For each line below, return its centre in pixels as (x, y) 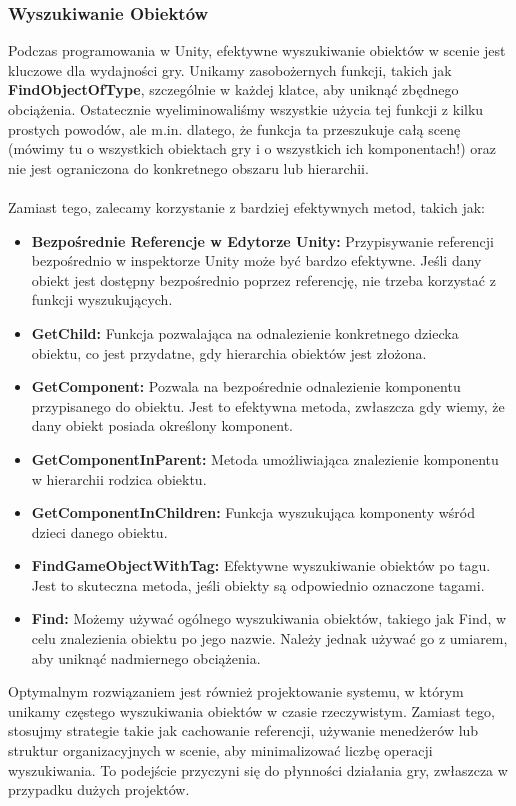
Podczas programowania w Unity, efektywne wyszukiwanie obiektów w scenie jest (257, 50)
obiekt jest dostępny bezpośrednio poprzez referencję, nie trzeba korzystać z (263, 279)
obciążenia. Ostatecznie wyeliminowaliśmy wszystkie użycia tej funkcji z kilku (246, 109)
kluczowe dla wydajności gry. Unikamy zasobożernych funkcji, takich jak (230, 69)
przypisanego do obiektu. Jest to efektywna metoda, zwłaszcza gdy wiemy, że (268, 405)
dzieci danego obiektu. (99, 531)
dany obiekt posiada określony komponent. (162, 425)
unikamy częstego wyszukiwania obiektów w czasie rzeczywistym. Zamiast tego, (251, 710)
